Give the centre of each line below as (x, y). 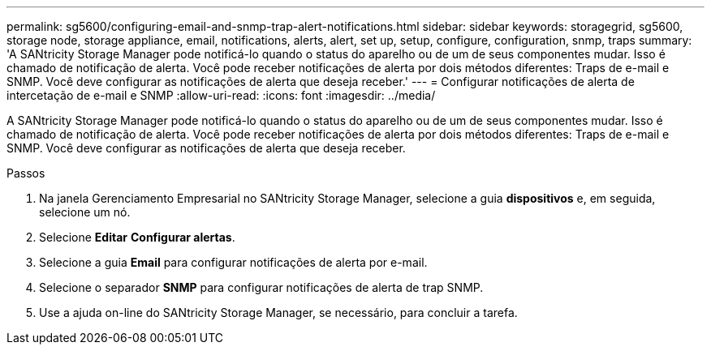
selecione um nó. (85, 212)
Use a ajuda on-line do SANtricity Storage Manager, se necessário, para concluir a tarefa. (278, 312)
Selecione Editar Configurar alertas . (137, 237)
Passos (26, 173)
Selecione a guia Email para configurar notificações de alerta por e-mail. (233, 262)
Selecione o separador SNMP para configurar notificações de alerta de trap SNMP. (261, 287)
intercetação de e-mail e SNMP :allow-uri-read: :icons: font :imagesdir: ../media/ (221, 95)
